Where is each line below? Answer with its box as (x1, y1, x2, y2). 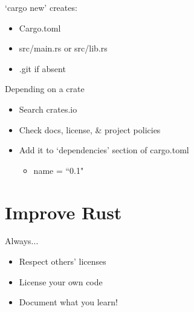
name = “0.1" (33, 164, 84, 176)
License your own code (19, 275, 103, 288)
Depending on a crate (5, 82, 85, 95)
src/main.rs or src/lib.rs (19, 42, 108, 55)
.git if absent (19, 62, 66, 75)
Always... (5, 234, 39, 247)
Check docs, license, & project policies (19, 123, 161, 136)
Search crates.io (19, 102, 77, 115)
